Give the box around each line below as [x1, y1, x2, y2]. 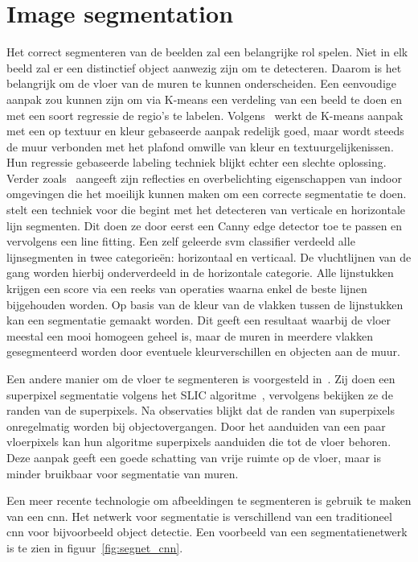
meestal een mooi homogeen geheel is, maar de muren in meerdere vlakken [6, 327, 374, 344]
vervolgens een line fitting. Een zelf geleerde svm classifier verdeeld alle [6, 233, 355, 250]
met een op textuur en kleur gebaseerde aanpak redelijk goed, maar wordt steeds [6, 122, 404, 139]
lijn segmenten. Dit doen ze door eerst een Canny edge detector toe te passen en [6, 217, 403, 233]
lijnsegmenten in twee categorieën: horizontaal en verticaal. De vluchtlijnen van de [6, 248, 412, 265]
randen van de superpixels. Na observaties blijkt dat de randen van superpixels [6, 402, 395, 419]
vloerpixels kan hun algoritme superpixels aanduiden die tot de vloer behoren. [6, 433, 391, 450]
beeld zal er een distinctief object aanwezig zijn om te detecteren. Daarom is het [6, 59, 402, 76]
